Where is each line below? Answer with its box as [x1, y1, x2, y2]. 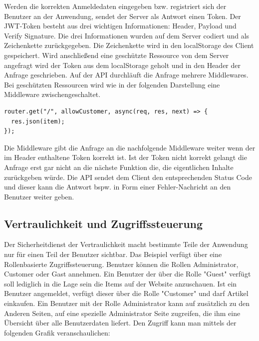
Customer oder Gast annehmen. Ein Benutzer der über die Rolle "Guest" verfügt [4, 268, 251, 279]
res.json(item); [11, 117, 65, 125]
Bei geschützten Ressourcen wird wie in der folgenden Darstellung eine [4, 79, 220, 89]
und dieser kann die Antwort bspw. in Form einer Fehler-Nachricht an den [4, 181, 231, 192]
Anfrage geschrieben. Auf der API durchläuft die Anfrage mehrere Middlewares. [4, 69, 249, 80]
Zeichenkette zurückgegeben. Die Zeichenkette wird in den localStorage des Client [4, 40, 254, 50]
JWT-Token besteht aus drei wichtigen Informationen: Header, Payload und [4, 20, 237, 31]
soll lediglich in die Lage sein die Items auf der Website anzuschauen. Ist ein [4, 278, 237, 288]
